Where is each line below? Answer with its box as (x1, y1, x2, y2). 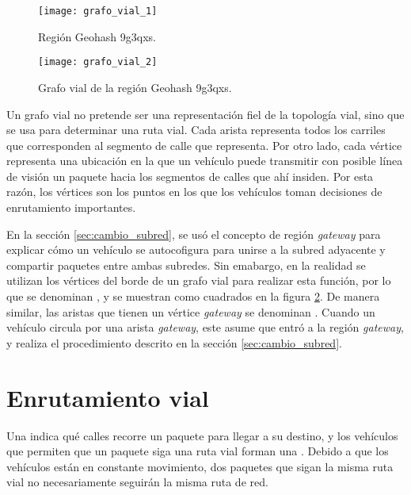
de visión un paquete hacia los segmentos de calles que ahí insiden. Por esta (6, 167, 374, 184)
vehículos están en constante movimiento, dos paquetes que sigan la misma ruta (6, 458, 394, 474)
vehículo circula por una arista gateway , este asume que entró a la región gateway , (6, 319, 404, 336)
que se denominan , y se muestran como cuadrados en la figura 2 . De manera (6, 288, 380, 305)
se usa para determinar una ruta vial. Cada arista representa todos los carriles (6, 121, 386, 138)
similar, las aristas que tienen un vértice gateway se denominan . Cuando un (6, 303, 375, 320)
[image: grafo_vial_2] (38, 56, 158, 68)
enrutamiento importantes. (6, 199, 136, 216)
